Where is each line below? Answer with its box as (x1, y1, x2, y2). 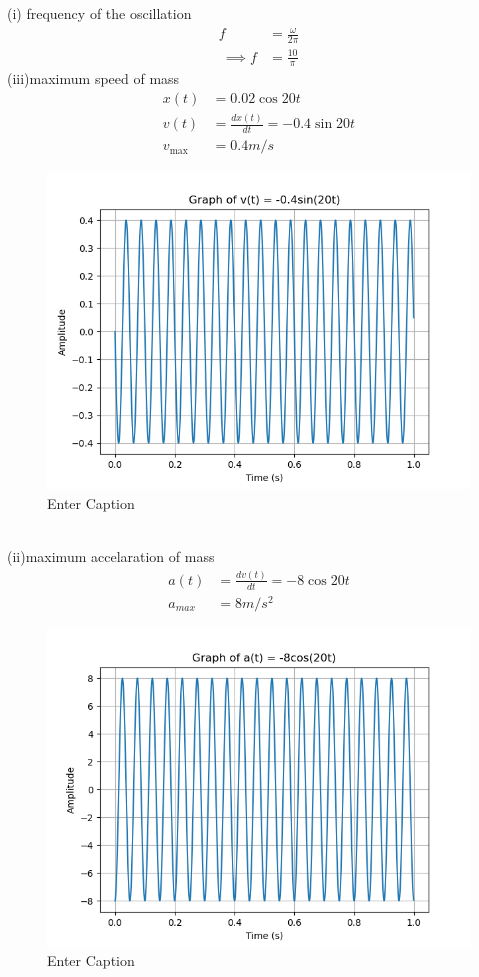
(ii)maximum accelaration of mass (7, 545, 215, 566)
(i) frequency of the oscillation (7, 3, 192, 23)
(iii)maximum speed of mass (7, 68, 180, 89)
